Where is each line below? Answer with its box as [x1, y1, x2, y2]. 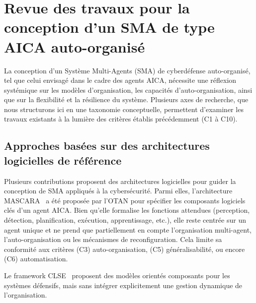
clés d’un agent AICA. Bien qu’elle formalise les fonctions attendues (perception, [4, 205, 250, 215]
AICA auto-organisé [4, 36, 145, 57]
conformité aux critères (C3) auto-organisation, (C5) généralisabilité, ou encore [4, 243, 245, 254]
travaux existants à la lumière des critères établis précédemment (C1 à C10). [4, 114, 238, 124]
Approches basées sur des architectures [4, 138, 210, 153]
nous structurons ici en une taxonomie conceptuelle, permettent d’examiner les [4, 104, 244, 114]
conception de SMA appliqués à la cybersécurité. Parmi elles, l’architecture [4, 185, 233, 196]
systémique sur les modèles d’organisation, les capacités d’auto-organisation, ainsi [4, 84, 253, 95]
